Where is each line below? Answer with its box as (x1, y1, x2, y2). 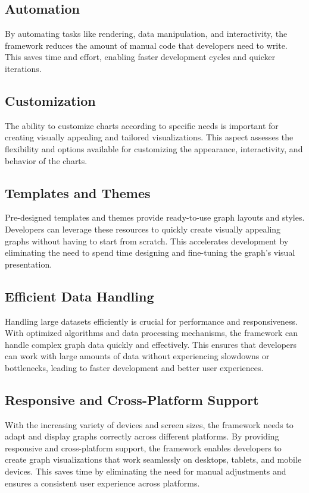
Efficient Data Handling (5, 287, 154, 305)
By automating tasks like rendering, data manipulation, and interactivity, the (5, 27, 288, 40)
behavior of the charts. (5, 154, 88, 167)
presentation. (5, 258, 52, 270)
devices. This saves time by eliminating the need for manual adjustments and (5, 465, 286, 478)
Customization (5, 91, 96, 109)
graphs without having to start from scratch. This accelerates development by (5, 234, 289, 247)
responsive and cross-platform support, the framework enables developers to (5, 441, 282, 454)
